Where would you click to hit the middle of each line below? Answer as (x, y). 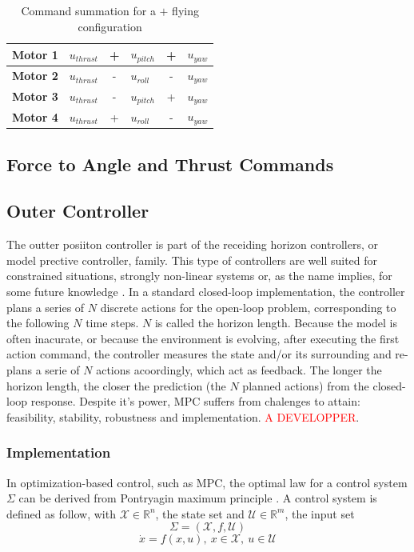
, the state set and (200, 513)
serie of (62, 369)
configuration (110, 26)
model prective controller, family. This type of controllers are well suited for (192, 260)
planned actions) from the (306, 385)
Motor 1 (35, 54)
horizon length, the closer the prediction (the (116, 385)
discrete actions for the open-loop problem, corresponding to (248, 307)
